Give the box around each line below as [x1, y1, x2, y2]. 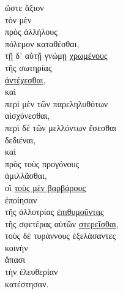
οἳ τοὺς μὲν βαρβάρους [5, 181, 86, 194]
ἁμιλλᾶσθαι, [5, 169, 47, 182]
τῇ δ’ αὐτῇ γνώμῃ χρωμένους [5, 49, 108, 62]
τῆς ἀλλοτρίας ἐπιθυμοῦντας [5, 205, 104, 218]
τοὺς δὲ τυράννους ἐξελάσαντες [5, 229, 116, 242]
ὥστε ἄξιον [5, 1, 44, 13]
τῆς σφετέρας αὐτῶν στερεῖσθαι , [5, 217, 119, 230]
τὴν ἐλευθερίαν [5, 265, 58, 278]
